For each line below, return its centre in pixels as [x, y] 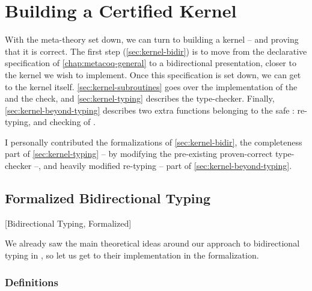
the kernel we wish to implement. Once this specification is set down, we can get [153, 74]
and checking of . [64, 122]
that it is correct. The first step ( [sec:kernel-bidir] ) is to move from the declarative [156, 51]
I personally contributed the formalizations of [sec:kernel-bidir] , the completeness [154, 142]
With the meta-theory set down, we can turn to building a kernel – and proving [152, 39]
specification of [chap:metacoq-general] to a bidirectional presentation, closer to [151, 63]
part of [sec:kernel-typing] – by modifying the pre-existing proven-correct [139, 154]
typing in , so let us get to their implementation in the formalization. [132, 255]
